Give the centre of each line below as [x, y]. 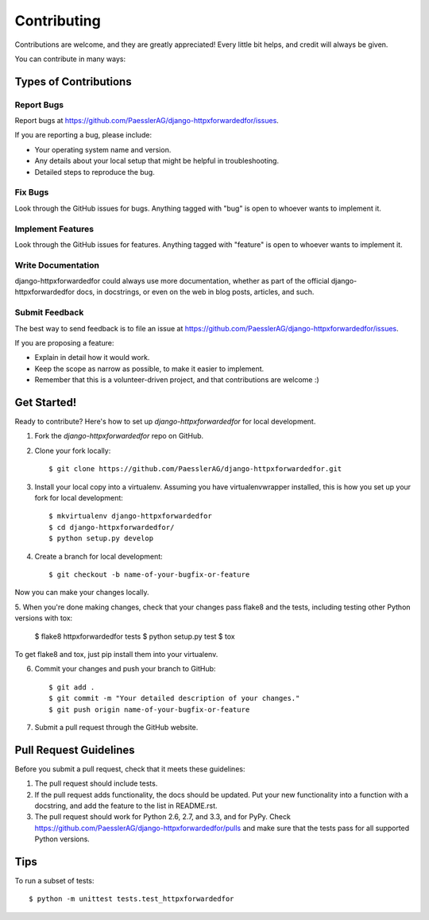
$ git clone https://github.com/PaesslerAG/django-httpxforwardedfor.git [195, 469]
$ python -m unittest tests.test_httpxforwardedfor [131, 899]
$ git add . [72, 687]
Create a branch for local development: [99, 556]
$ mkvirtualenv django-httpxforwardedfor [130, 516]
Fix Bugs [32, 192]
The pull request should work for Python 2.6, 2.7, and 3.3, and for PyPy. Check [163, 817]
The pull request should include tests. [96, 783]
